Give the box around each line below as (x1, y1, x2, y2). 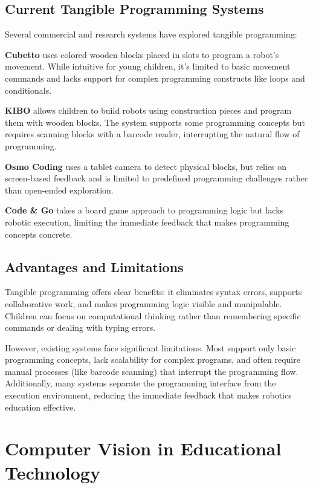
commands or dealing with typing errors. (5, 321, 156, 334)
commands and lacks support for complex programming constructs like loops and (5, 71, 305, 84)
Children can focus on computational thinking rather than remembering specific (5, 309, 301, 322)
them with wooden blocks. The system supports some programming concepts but (5, 115, 305, 128)
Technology (5, 460, 100, 484)
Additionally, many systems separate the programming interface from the (5, 377, 276, 389)
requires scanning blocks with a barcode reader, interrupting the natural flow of (5, 128, 300, 140)
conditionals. (5, 83, 52, 96)
